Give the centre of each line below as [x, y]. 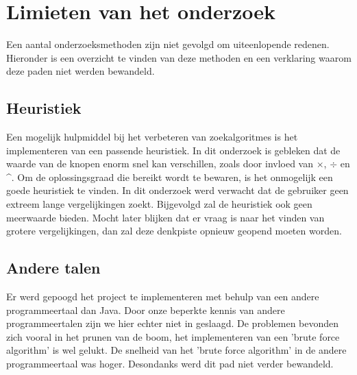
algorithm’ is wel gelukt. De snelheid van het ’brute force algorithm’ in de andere [176, 350]
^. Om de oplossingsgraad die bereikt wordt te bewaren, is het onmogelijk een [170, 177]
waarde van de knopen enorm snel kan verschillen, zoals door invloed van [160, 164]
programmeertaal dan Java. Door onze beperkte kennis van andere [146, 310]
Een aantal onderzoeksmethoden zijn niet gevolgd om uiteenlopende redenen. [168, 44]
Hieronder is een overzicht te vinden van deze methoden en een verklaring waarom [179, 57]
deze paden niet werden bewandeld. [81, 71]
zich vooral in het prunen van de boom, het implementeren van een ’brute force [173, 336]
